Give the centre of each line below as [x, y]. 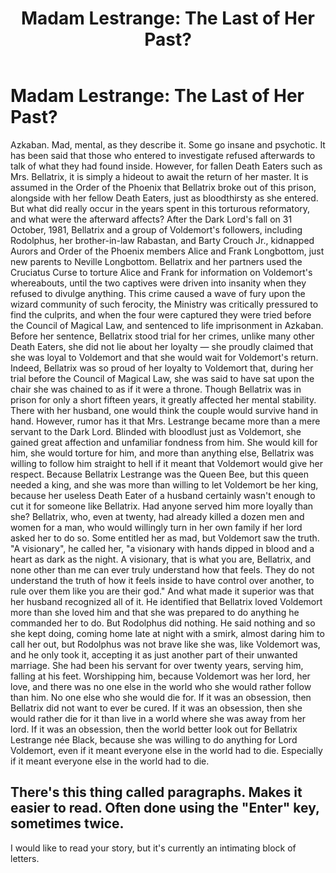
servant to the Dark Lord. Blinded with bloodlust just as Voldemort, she [156, 431]
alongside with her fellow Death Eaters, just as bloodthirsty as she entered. [164, 198]
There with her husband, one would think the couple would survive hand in [164, 410]
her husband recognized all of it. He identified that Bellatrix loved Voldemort [166, 601]
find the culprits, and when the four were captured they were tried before [161, 314]
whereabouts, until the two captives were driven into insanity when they [158, 283]
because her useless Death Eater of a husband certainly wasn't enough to [163, 495]
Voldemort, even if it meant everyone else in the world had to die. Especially [166, 750]
